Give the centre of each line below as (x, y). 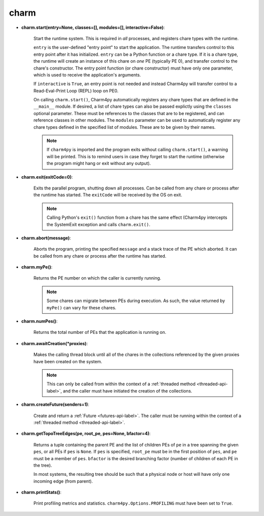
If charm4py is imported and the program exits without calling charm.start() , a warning (137, 150)
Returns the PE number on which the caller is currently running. (97, 278)
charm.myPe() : (37, 267)
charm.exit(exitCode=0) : (47, 177)
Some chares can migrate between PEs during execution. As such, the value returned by (136, 301)
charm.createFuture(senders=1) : (55, 404)
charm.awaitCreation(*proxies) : (55, 343)
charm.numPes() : (40, 321)
